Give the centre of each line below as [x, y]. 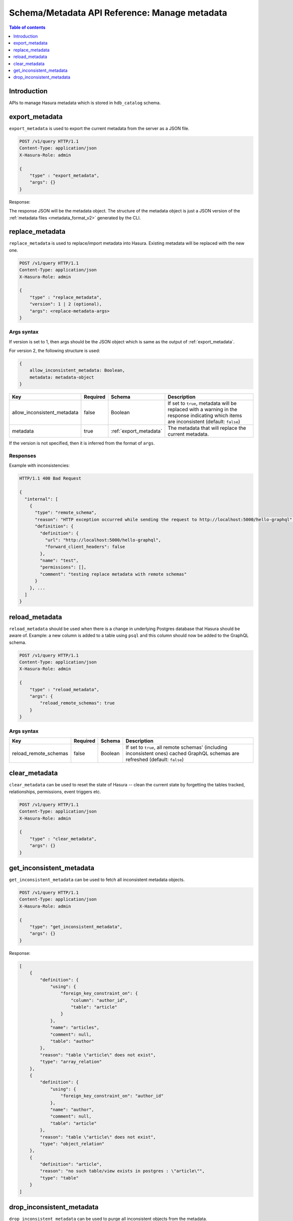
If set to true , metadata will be [202, 403]
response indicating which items [205, 416]
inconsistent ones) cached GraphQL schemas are [182, 753]
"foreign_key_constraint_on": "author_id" [112, 1096]
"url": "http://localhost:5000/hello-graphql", [103, 540]
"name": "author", [72, 1109]
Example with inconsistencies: [40, 465]
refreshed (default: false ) [155, 759]
